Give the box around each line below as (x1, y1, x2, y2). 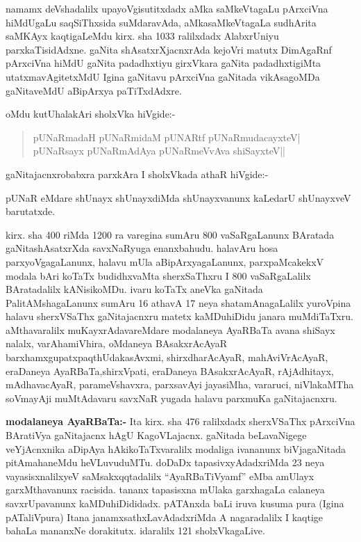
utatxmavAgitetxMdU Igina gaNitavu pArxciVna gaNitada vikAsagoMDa (6, 69, 320, 83)
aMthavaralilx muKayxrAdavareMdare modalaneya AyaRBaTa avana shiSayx (6, 322, 335, 337)
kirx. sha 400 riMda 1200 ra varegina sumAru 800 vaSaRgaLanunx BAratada (6, 227, 335, 241)
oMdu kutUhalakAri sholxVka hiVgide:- (6, 106, 176, 121)
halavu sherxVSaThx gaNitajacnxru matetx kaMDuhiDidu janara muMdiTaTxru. (6, 309, 353, 324)
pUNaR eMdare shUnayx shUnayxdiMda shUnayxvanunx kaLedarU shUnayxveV (6, 190, 351, 205)
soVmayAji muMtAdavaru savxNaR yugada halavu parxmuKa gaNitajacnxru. (6, 390, 337, 405)
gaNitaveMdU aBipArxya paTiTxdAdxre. (6, 83, 182, 97)
